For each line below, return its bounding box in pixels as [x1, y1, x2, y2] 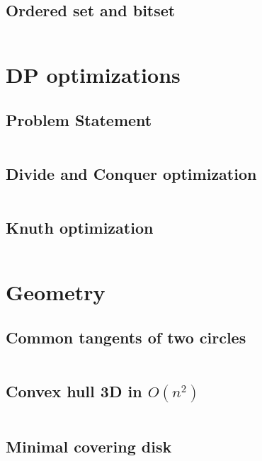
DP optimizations [6, 60, 181, 89]
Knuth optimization [6, 217, 154, 239]
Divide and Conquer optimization [6, 163, 257, 185]
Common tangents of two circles [6, 326, 246, 348]
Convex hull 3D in [6, 380, 142, 402]
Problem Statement [6, 108, 152, 130]
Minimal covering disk [6, 435, 172, 457]
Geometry [6, 278, 106, 307]
